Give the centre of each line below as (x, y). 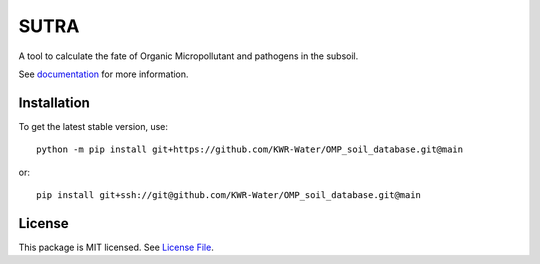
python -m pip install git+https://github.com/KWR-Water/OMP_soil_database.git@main (250, 149)
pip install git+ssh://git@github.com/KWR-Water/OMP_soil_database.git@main (229, 195)
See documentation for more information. (103, 74)
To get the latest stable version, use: (93, 126)
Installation (54, 102)
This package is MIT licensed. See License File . (116, 247)
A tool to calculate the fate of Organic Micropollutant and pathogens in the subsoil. (188, 56)
